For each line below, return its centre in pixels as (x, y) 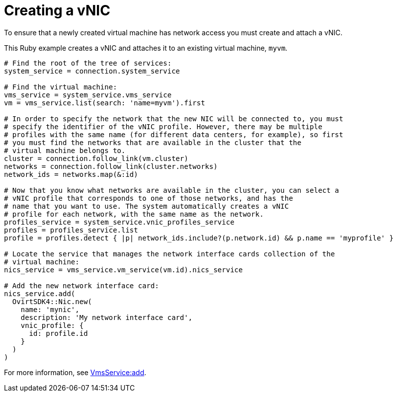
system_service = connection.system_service (92, 71)
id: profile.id (58, 333)
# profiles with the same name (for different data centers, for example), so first (174, 134)
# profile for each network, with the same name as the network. (134, 214)
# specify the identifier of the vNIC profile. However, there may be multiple (163, 126)
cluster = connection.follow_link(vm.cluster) (96, 158)
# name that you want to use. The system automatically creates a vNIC (147, 206)
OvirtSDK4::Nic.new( (52, 301)
